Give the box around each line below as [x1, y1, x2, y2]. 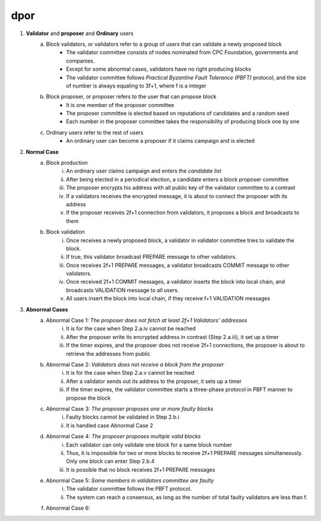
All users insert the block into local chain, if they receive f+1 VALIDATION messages [66, 295, 270, 302]
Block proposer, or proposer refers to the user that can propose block [46, 93, 217, 101]
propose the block [66, 394, 111, 401]
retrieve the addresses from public [66, 350, 151, 357]
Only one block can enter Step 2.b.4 [66, 458, 155, 465]
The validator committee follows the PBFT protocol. [66, 485, 192, 492]
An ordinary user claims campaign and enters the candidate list [66, 167, 222, 175]
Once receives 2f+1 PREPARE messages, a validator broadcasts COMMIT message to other [66, 262, 289, 269]
